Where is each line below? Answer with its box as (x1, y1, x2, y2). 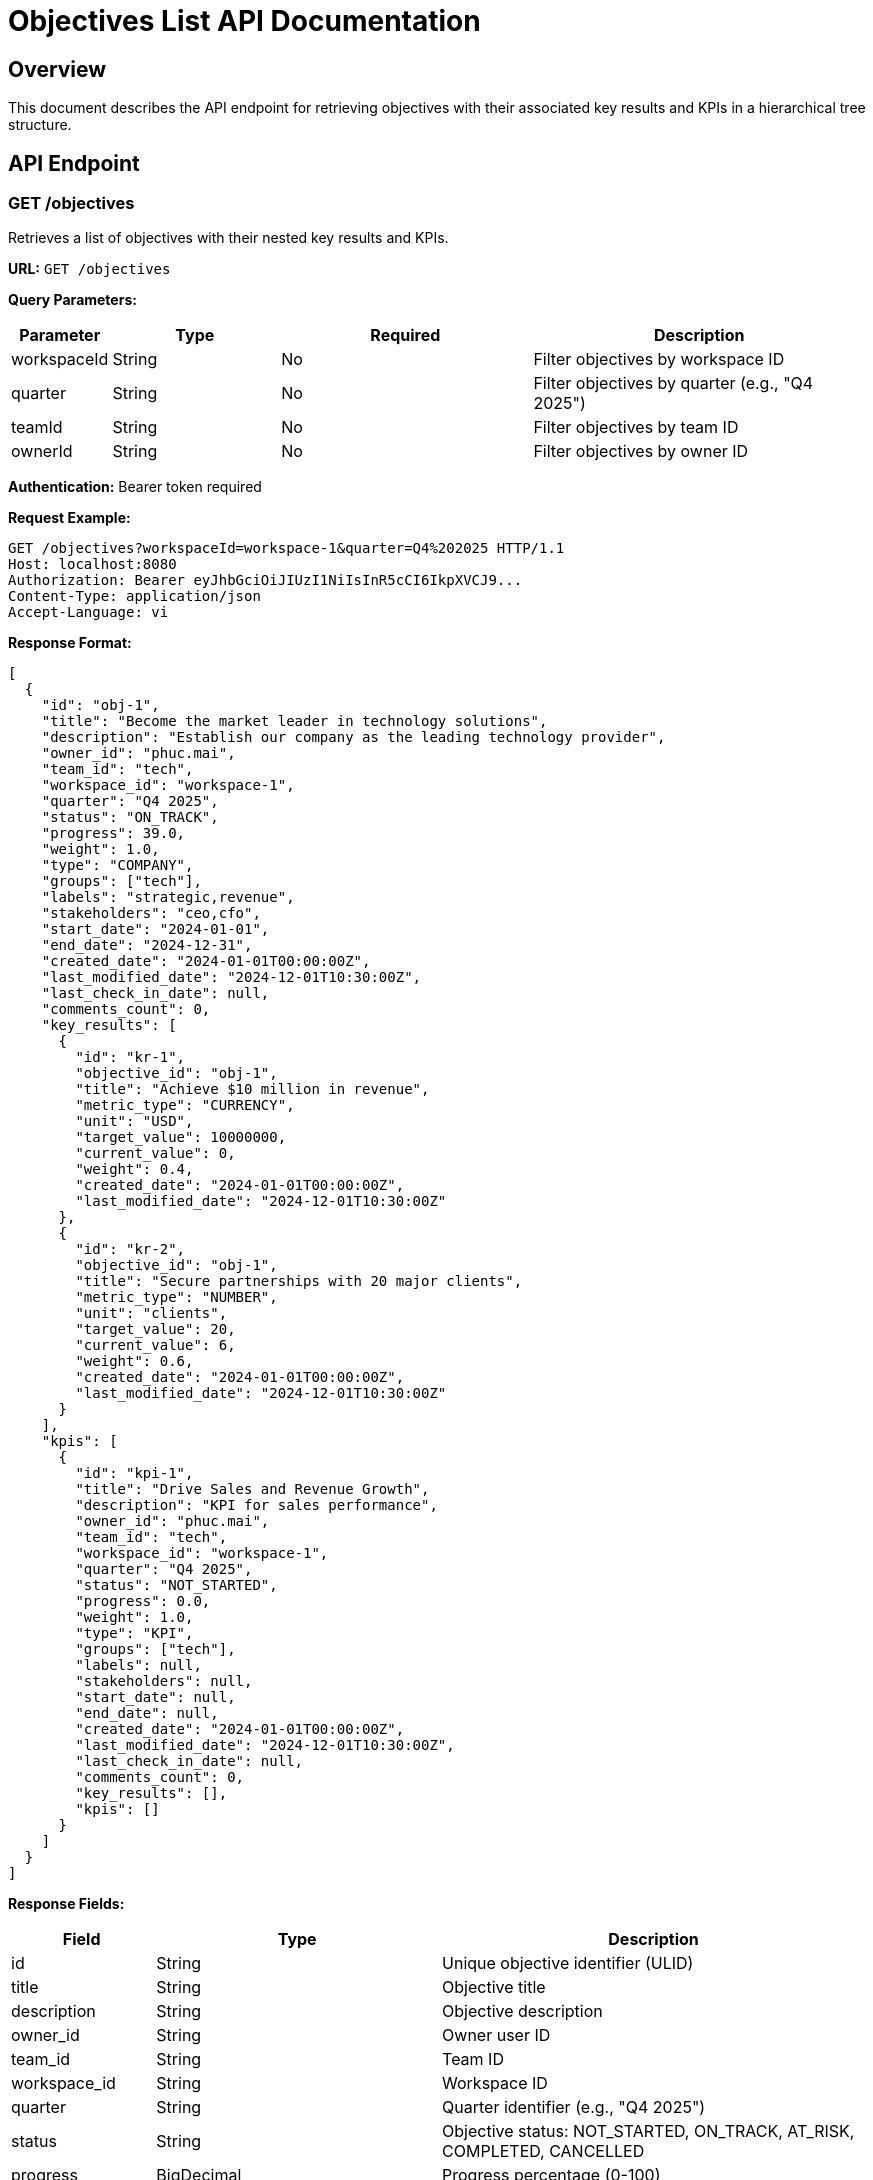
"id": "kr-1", (75, 1049, 186, 1066)
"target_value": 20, (75, 1321, 236, 1338)
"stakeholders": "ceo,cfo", (41, 905, 261, 922)
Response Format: (8, 634, 132, 652)
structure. (8, 116, 72, 134)
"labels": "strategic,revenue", (41, 889, 295, 906)
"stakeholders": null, (75, 1673, 253, 1690)
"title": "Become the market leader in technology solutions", (41, 713, 548, 730)
